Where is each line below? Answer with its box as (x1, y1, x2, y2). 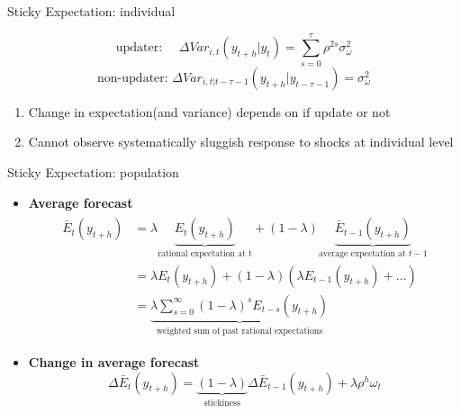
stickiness (203, 398, 240, 408)
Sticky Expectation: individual (7, 2, 176, 20)
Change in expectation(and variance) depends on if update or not (28, 102, 391, 121)
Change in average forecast (28, 353, 200, 372)
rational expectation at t (158, 249, 253, 259)
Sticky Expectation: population (7, 162, 179, 181)
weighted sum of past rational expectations (157, 326, 323, 336)
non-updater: (97, 71, 168, 85)
